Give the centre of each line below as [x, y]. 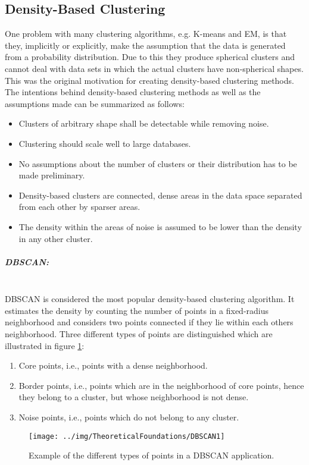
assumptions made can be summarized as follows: [95, 103]
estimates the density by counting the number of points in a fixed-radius [137, 310]
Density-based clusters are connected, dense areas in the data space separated [160, 195]
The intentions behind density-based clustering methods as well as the [133, 92]
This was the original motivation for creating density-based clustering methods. [149, 80]
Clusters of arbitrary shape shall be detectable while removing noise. [144, 123]
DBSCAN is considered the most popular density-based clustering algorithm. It [150, 299]
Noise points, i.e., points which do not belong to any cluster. [129, 417]
